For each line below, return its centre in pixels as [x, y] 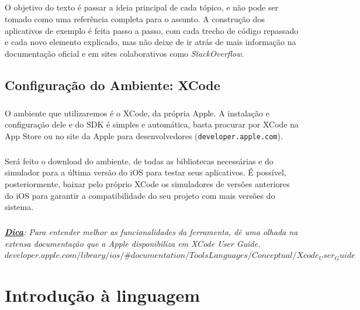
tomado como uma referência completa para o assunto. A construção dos [135, 18]
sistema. [19, 207]
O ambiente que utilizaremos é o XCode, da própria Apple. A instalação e [137, 113]
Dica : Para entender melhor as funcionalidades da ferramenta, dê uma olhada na [151, 232]
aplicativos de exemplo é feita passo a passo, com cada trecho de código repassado [152, 30]
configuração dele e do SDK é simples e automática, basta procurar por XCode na [152, 124]
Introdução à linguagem [103, 295]
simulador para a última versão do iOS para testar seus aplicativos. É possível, [146, 172]
